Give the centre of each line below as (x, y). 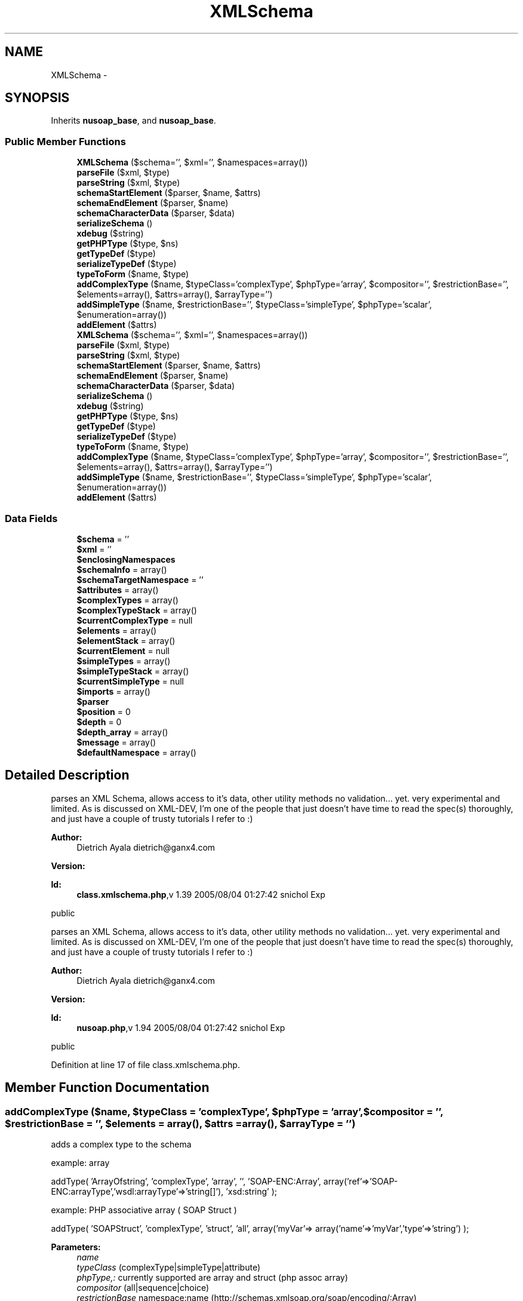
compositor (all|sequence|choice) (143, 1288)
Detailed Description (67, 775)
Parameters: (76, 1247)
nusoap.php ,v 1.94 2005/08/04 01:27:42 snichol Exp (181, 1027)
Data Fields (31, 518)
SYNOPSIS (37, 98)
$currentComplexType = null (135, 620)
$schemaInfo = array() (122, 569)
